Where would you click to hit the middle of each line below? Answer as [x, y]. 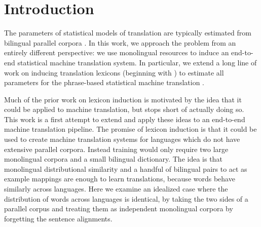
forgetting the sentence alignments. [58, 218]
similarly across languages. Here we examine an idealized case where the [116, 189]
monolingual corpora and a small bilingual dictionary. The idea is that [113, 159]
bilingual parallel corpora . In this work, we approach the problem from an [120, 42]
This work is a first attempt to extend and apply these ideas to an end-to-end [125, 119]
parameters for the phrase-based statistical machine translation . [104, 82]
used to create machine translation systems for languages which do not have [122, 139]
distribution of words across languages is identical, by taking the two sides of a [126, 198]
